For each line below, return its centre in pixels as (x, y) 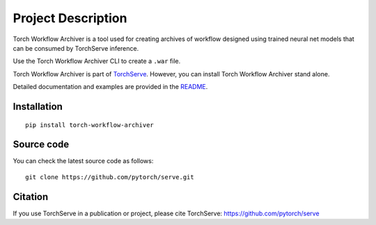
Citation (31, 197)
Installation (38, 107)
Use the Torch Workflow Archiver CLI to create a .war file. (97, 61)
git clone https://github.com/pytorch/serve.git (110, 177)
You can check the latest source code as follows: (83, 161)
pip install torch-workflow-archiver (90, 125)
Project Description (70, 18)
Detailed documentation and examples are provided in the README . (110, 87)
